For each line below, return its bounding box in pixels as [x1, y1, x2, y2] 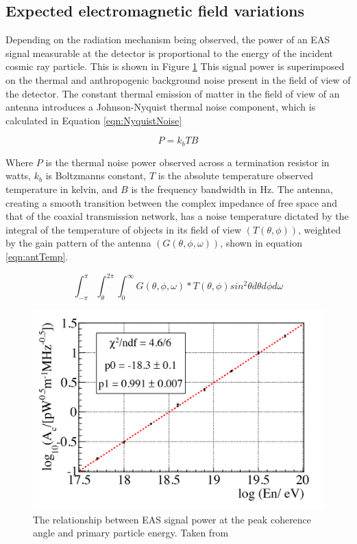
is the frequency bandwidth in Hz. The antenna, [131, 182, 333, 196]
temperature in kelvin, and [5, 182, 118, 196]
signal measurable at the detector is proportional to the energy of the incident [5, 45, 333, 60]
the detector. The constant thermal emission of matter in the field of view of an [5, 86, 340, 100]
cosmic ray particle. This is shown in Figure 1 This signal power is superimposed [5, 59, 345, 73]
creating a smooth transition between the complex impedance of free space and [5, 195, 338, 209]
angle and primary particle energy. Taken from [33, 525, 229, 540]
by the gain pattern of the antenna [5, 236, 151, 250]
